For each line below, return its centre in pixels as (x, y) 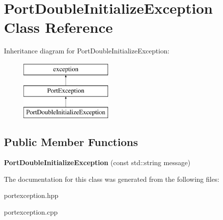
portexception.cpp (31, 211)
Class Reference (58, 27)
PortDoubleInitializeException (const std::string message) (97, 162)
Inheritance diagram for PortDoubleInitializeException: (87, 51)
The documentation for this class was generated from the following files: (112, 179)
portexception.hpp (31, 195)
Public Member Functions (71, 142)
